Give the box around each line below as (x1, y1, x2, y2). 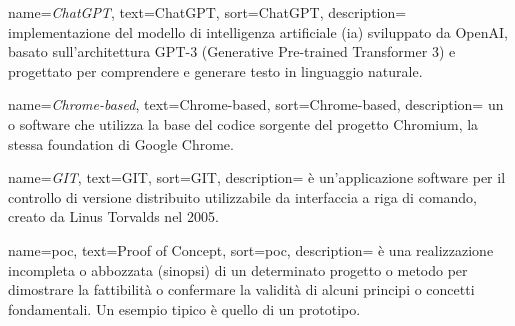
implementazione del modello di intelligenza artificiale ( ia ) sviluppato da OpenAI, (8, 21, 508, 42)
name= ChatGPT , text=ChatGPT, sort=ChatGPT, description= (8, 2, 407, 22)
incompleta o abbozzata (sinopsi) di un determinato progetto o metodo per (8, 259, 468, 280)
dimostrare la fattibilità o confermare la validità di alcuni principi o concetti (8, 279, 475, 300)
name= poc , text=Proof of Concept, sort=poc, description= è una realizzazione (8, 239, 494, 260)
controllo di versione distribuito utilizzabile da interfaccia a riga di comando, (8, 186, 477, 207)
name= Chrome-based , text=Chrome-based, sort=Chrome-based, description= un (8, 94, 504, 115)
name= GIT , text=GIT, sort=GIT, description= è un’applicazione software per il (8, 167, 506, 188)
